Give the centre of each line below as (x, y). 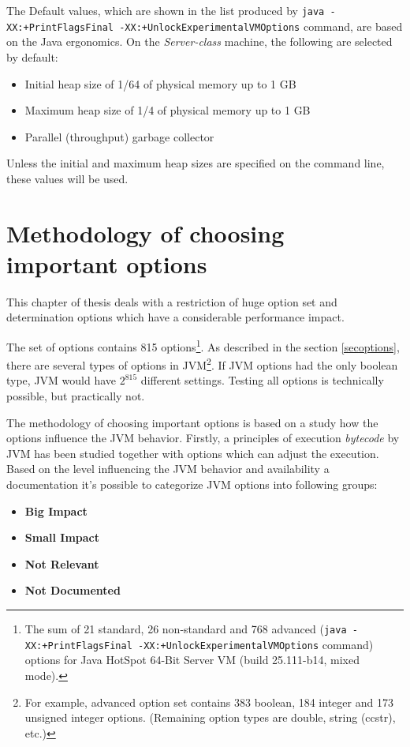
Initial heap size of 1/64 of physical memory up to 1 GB (160, 83)
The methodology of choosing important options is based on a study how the (192, 422)
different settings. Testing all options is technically (262, 380)
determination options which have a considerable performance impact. (175, 317)
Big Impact (56, 511)
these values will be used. (67, 178)
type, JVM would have (61, 380)
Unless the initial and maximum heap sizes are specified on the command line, (196, 163)
